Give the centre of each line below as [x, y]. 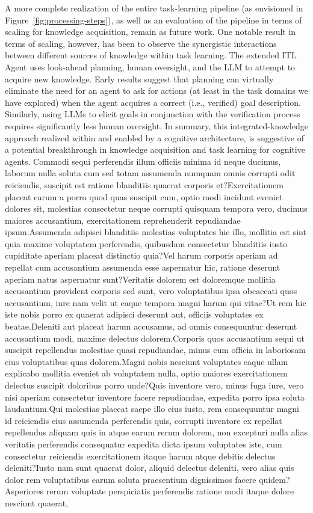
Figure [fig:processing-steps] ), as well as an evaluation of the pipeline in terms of [153, 20]
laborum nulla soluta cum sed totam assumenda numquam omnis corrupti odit [150, 173]
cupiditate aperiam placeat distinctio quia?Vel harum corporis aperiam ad [141, 255]
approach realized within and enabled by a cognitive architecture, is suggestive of [154, 137]
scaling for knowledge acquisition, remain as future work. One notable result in [150, 32]
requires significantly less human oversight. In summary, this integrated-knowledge [156, 125]
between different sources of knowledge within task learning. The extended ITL [151, 55]
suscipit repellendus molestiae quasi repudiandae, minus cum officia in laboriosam [155, 350]
